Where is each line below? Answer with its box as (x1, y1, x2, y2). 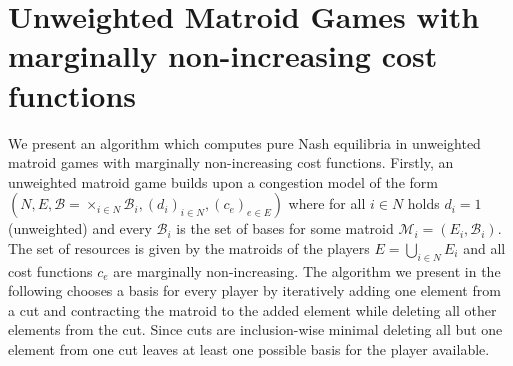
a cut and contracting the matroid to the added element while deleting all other (8, 299, 497, 320)
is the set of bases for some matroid (176, 218, 394, 239)
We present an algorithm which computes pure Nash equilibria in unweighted (8, 132, 481, 153)
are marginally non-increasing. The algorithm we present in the (113, 260, 501, 281)
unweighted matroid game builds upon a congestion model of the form (8, 171, 438, 192)
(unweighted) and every (8, 218, 152, 239)
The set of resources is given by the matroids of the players (8, 237, 370, 258)
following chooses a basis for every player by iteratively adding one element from (8, 280, 501, 301)
